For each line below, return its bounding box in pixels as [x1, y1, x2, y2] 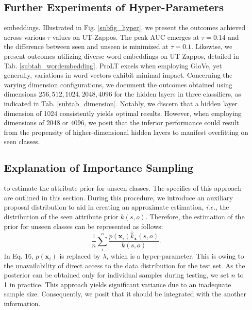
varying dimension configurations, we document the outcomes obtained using [4, 79, 233, 89]
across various [4, 32, 45, 42]
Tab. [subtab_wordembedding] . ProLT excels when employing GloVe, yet [4, 60, 222, 70]
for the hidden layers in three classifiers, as [114, 89, 241, 99]
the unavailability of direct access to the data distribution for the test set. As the [4, 260, 245, 270]
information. [4, 298, 41, 309]
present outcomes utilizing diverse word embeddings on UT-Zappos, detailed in [4, 50, 239, 61]
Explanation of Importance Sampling [4, 160, 194, 175]
